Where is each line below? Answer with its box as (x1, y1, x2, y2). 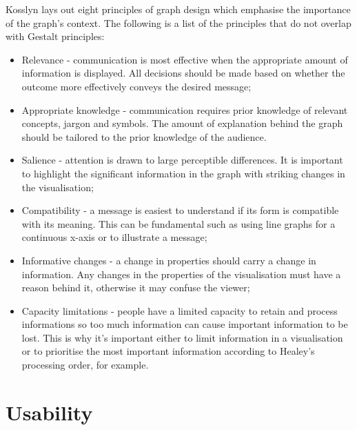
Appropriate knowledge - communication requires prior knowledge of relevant (21, 102, 348, 117)
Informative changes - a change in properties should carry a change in (21, 253, 316, 267)
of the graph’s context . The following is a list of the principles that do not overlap (6, 15, 351, 30)
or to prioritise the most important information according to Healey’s (21, 344, 315, 358)
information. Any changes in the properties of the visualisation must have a (21, 266, 341, 281)
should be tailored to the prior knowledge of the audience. (21, 129, 267, 144)
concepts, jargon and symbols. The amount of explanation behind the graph (21, 116, 343, 130)
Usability (6, 398, 93, 426)
